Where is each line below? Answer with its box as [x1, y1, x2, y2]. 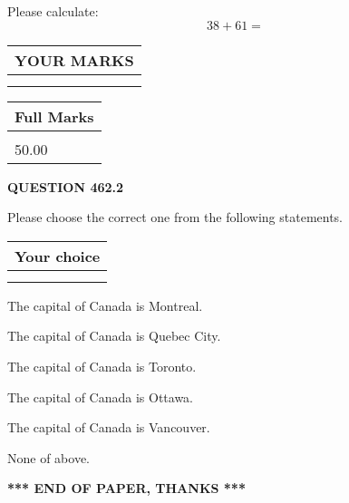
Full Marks [15, 105, 94, 127]
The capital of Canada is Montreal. [7, 295, 203, 314]
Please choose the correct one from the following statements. [7, 208, 344, 227]
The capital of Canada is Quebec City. [7, 326, 221, 345]
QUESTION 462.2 [7, 177, 124, 196]
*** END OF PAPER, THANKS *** [7, 479, 246, 498]
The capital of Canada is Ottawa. [7, 387, 194, 406]
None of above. [7, 448, 90, 467]
